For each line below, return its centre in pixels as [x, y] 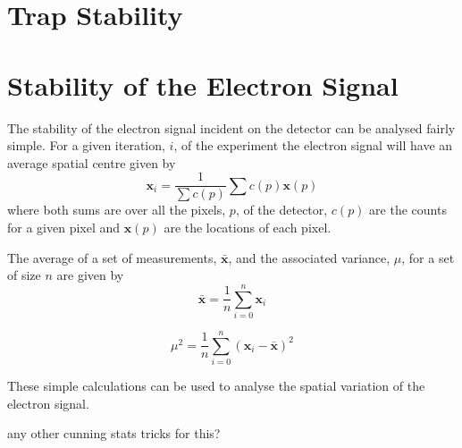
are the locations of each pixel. [248, 227]
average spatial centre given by [92, 162]
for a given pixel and [64, 227]
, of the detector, [281, 210]
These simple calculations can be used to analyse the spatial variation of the [216, 385]
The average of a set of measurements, [112, 257]
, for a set [428, 257]
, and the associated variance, [309, 257]
